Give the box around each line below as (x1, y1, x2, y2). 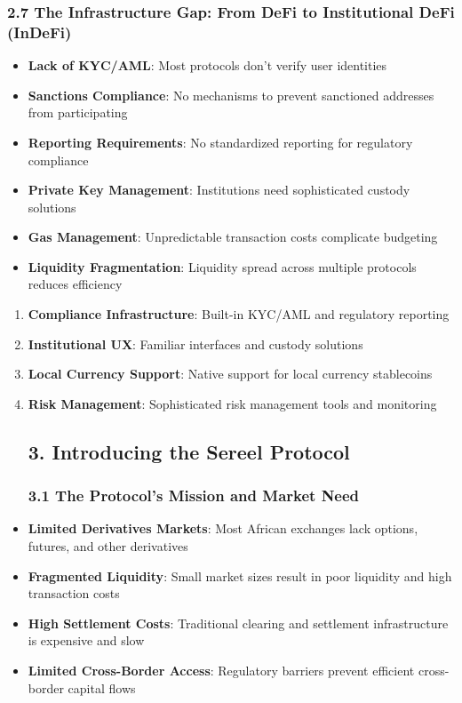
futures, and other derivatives (28, 537, 188, 555)
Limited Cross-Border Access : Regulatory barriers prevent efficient (28, 661, 415, 680)
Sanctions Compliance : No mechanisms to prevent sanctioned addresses (28, 85, 434, 104)
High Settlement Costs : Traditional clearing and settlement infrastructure (28, 613, 449, 632)
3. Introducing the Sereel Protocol (28, 437, 350, 465)
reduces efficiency (28, 275, 123, 293)
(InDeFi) (7, 20, 72, 43)
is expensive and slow (28, 631, 145, 650)
